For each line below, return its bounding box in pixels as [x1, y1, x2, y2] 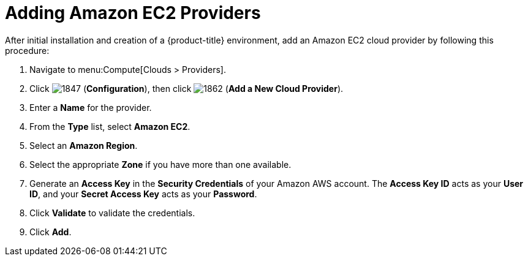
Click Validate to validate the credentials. [29, 207, 195, 218]
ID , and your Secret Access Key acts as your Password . [29, 188, 257, 199]
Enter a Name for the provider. [29, 102, 152, 113]
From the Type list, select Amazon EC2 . [29, 121, 190, 132]
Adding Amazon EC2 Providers [5, 2, 261, 23]
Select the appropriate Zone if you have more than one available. [29, 159, 292, 170]
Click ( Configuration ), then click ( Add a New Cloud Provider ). [29, 83, 344, 94]
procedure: [5, 45, 50, 56]
